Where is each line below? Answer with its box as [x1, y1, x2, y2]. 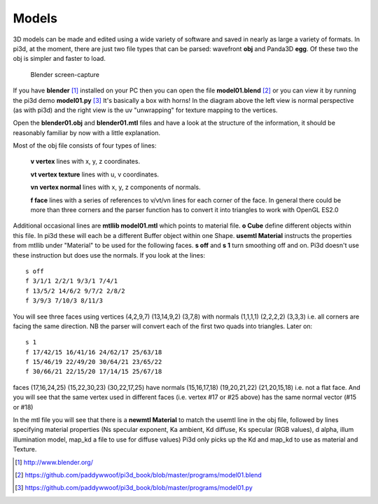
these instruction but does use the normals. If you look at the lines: [13, 251, 206, 259]
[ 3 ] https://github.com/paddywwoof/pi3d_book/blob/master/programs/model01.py [15, 484, 253, 492]
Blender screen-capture [30, 70, 100, 78]
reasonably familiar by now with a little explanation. [13, 128, 161, 136]
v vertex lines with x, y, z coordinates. [30, 157, 140, 166]
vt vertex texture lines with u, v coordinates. [30, 170, 160, 178]
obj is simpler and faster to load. [13, 55, 106, 63]
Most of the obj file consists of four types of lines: [13, 141, 157, 150]
